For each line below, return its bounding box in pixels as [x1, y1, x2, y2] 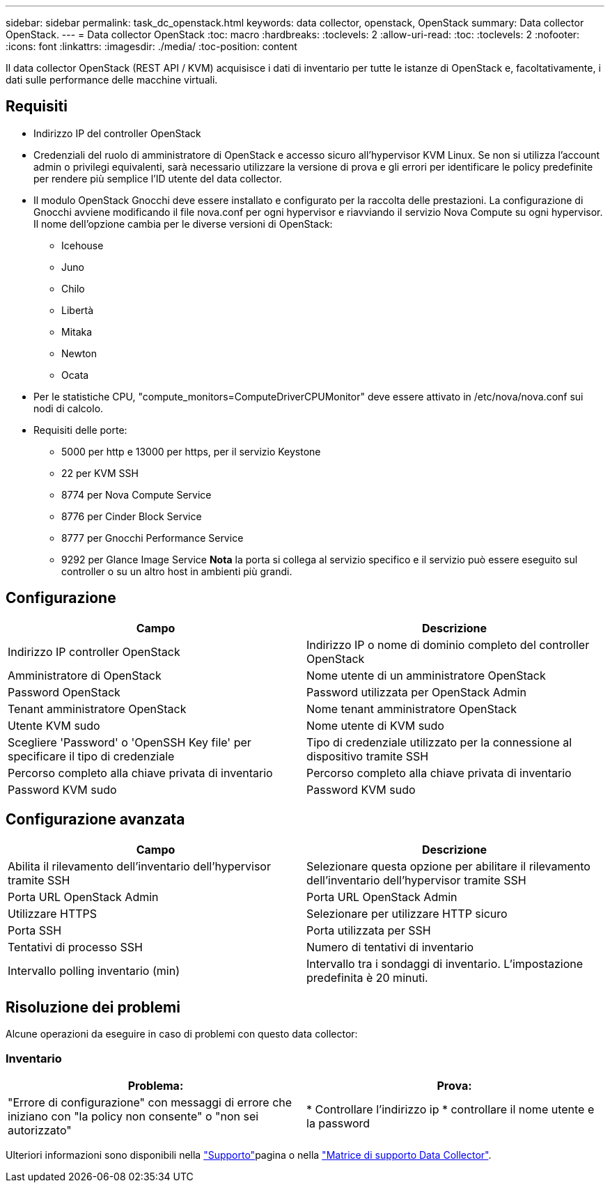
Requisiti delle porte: [33, 423, 127, 436]
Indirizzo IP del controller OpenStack [33, 127, 201, 139]
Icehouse [61, 239, 104, 251]
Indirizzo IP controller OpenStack [8, 644, 180, 659]
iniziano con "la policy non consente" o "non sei [8, 1109, 259, 1124]
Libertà [61, 304, 94, 316]
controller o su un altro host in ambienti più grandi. [61, 565, 292, 577]
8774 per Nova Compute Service [61, 488, 212, 501]
